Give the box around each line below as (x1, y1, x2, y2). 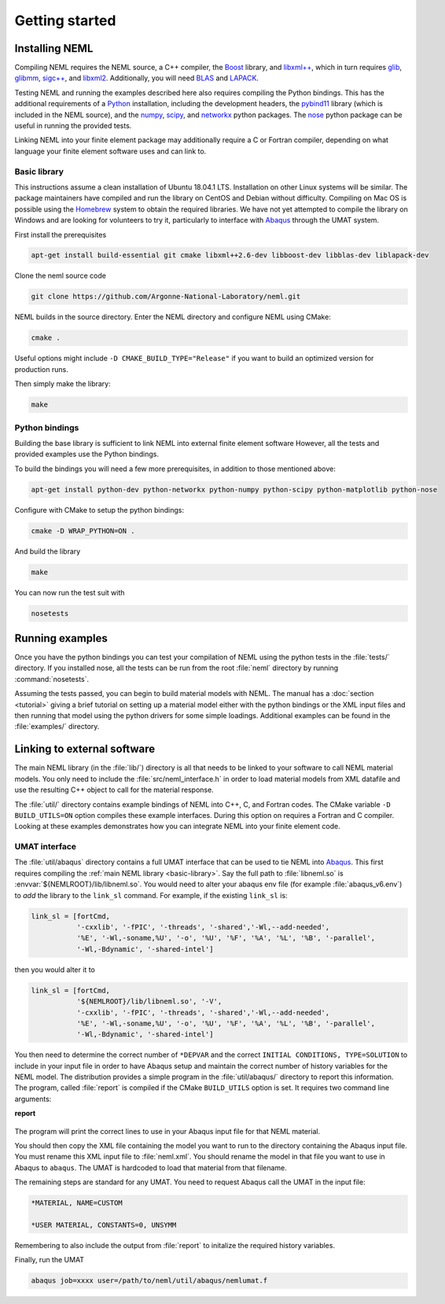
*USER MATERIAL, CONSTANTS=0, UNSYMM (31, 1220, 177, 1229)
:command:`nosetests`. (14, 674, 90, 683)
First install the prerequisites (14, 230, 107, 239)
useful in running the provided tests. (14, 121, 132, 131)
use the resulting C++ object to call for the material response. (14, 785, 214, 794)
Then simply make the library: (14, 379, 111, 389)
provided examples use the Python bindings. (14, 449, 159, 459)
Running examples (14, 632, 108, 645)
